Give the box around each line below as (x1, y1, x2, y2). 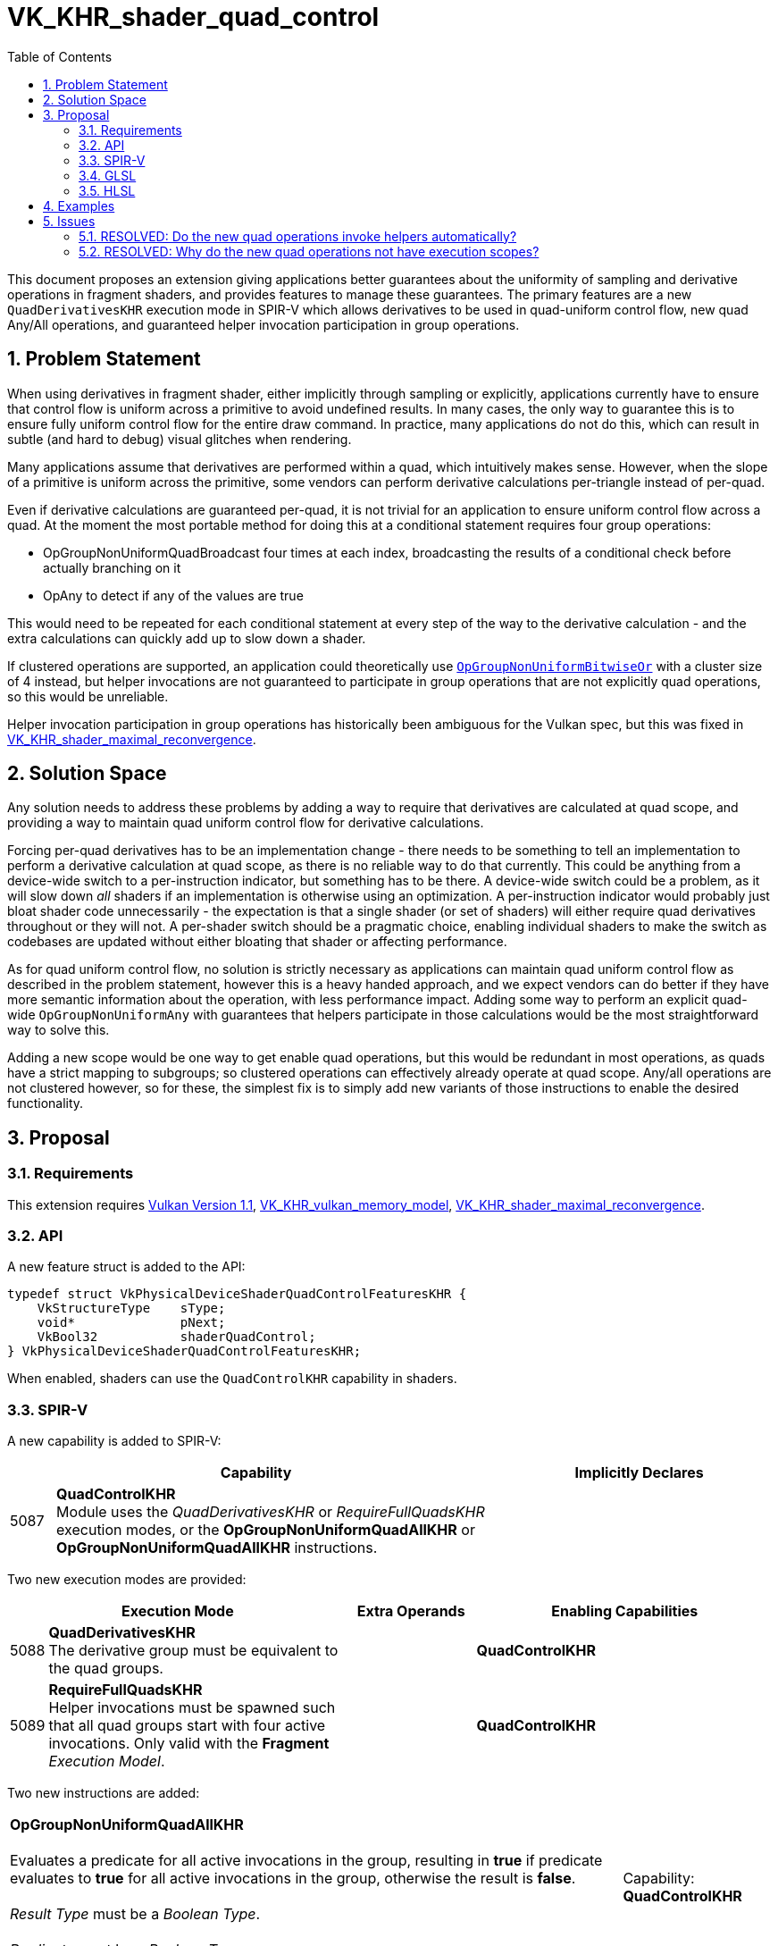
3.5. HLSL (79, 182, 136, 198)
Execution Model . (48, 1752, 165, 1771)
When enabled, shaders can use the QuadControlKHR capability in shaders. (7, 1371, 457, 1387)
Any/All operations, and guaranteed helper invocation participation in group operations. (7, 316, 520, 332)
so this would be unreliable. (7, 688, 169, 704)
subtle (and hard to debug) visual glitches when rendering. (7, 431, 352, 447)
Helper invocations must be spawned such (48, 1699, 336, 1717)
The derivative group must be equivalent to (48, 1641, 339, 1660)
